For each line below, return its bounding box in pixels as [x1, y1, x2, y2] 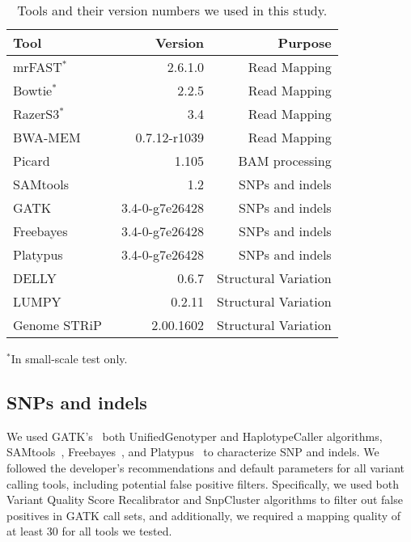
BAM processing [238, 151, 332, 170]
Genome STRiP [13, 315, 102, 334]
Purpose [278, 33, 332, 52]
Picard [13, 151, 50, 170]
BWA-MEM [13, 128, 81, 146]
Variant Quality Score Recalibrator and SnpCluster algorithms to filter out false [6, 491, 403, 508]
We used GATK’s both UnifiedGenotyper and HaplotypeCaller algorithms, [6, 427, 383, 444]
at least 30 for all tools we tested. [6, 523, 172, 540]
